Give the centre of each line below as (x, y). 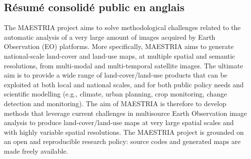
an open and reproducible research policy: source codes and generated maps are (122, 141)
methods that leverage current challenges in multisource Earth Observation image (125, 113)
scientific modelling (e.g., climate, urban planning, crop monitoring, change (116, 94)
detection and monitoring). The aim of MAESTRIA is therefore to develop (115, 103)
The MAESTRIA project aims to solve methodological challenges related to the (122, 27)
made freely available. (36, 151)
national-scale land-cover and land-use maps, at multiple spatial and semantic (120, 56)
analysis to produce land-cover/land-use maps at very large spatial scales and (119, 122)
